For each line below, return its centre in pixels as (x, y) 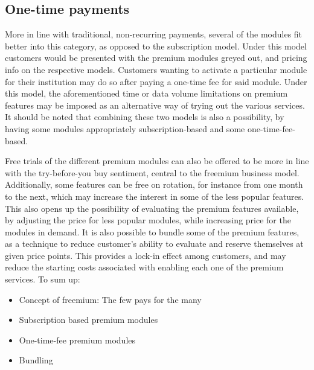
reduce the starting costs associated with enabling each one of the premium (144, 267)
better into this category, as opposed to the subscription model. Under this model (156, 46)
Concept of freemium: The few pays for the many (110, 299)
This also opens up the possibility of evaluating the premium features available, (152, 208)
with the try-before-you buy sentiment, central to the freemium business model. (152, 172)
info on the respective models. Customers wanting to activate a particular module (156, 69)
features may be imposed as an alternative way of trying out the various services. (155, 105)
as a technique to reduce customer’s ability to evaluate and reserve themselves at (154, 244)
